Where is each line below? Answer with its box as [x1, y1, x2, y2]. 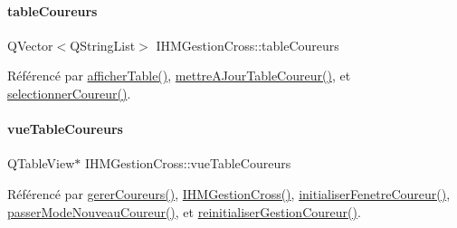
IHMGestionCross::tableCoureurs [156, 35, 339, 54]
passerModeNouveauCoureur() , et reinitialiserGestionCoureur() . [7, 202, 361, 221]
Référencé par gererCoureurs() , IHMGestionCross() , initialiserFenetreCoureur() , [7, 184, 451, 203]
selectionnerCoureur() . [7, 83, 131, 102]
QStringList [70, 35, 136, 54]
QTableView [7, 154, 75, 173]
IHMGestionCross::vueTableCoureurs [84, 154, 291, 173]
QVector [7, 35, 53, 54]
